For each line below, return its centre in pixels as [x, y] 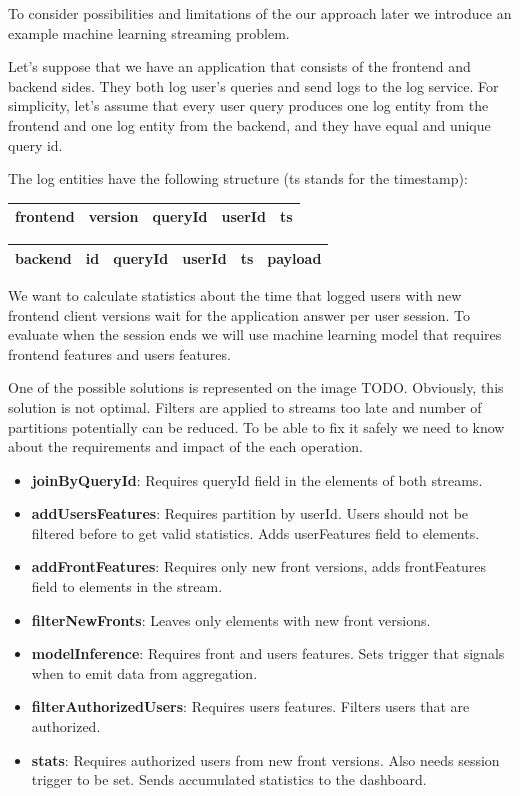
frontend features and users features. [119, 353]
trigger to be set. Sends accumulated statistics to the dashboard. [229, 779]
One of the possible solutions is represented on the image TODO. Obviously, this [256, 387]
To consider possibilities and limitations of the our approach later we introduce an [260, 13]
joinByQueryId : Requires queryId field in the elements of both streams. [257, 479]
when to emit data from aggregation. [144, 672]
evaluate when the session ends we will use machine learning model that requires [255, 334]
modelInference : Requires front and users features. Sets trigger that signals [268, 653]
